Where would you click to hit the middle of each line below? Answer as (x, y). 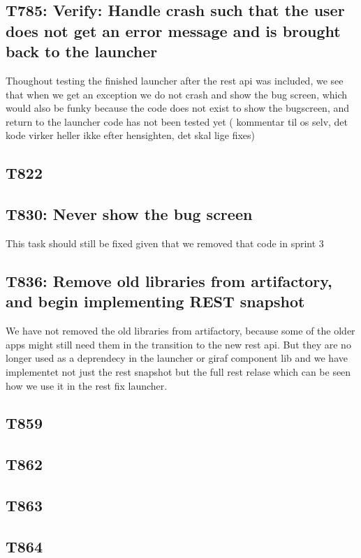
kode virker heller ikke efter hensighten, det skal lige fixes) (130, 135)
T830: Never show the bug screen (129, 214)
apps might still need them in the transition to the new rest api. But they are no (178, 344)
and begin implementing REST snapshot (155, 301)
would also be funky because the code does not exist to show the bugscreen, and (178, 108)
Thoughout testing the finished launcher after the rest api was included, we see (175, 80)
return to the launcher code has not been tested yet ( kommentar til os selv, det (177, 121)
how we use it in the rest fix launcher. (87, 385)
